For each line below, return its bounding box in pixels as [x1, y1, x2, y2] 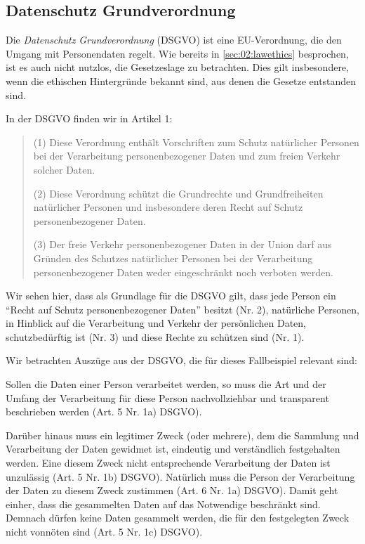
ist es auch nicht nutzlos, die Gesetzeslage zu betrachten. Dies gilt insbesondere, [6, 60, 349, 75]
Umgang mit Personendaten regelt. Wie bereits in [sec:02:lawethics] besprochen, [6, 46, 349, 60]
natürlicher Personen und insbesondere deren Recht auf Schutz [33, 200, 303, 214]
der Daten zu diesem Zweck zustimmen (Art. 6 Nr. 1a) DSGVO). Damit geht [6, 483, 338, 498]
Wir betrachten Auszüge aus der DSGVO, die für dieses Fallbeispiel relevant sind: [6, 353, 357, 368]
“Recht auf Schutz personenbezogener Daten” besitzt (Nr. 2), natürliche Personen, [6, 302, 359, 316]
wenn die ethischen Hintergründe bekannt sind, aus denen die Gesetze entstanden [6, 73, 357, 88]
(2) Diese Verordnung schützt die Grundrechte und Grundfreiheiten [33, 186, 324, 200]
